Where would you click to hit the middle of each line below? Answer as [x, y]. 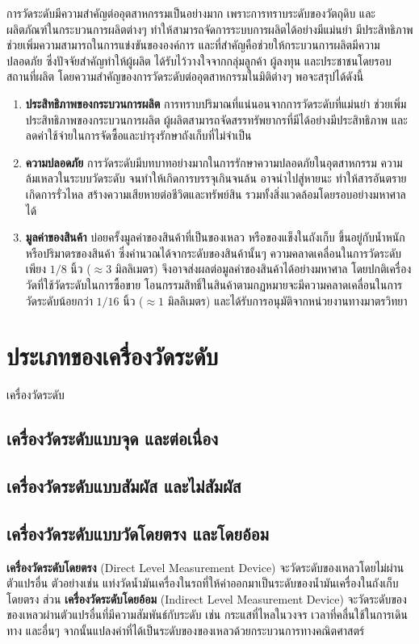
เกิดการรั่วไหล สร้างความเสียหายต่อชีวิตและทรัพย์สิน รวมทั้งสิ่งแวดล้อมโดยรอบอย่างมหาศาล [216, 194]
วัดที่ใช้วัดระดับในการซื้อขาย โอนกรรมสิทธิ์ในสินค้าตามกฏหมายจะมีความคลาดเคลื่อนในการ [214, 284]
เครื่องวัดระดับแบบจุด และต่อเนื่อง [112, 438]
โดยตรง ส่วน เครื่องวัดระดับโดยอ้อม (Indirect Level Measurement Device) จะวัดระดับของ [207, 598]
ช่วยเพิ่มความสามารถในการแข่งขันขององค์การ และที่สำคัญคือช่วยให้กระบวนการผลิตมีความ [193, 45]
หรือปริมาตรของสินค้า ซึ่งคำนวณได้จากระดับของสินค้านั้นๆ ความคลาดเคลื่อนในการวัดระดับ [214, 253]
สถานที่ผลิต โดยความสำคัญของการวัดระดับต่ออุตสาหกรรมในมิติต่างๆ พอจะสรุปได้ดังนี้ [185, 76]
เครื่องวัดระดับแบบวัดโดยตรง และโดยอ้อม [138, 533]
